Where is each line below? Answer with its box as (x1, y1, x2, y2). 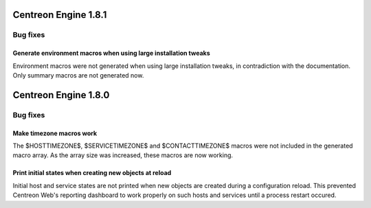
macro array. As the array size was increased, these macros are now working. (12, 151, 234, 159)
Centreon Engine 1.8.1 (12, 9, 107, 21)
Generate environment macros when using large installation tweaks (12, 49, 210, 58)
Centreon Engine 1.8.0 (12, 89, 110, 101)
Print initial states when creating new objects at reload (12, 169, 172, 177)
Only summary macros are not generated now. (12, 71, 144, 79)
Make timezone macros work (12, 129, 98, 137)
